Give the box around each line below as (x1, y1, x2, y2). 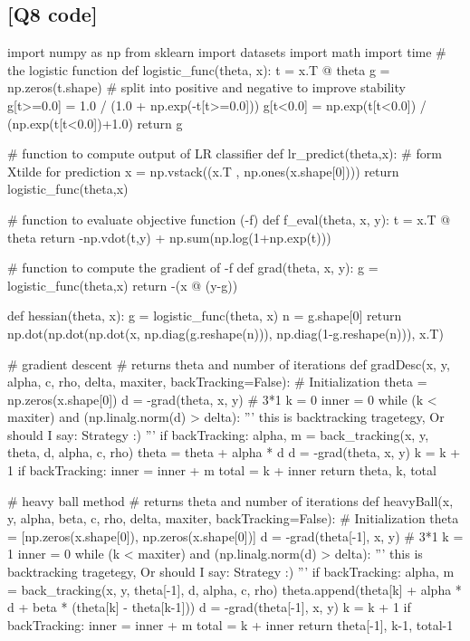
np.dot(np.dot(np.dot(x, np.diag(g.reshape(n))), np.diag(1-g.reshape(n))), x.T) (7, 323, 444, 342)
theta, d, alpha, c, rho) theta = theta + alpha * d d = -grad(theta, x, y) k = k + (7, 443, 461, 462)
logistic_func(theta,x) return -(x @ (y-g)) (7, 275, 238, 294)
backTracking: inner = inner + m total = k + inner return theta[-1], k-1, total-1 (7, 615, 454, 634)
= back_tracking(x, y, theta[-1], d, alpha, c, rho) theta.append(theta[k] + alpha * (7, 579, 462, 598)
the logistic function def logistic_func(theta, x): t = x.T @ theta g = (7, 60, 390, 79)
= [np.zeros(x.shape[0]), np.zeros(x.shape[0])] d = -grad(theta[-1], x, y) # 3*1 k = (7, 526, 464, 545)
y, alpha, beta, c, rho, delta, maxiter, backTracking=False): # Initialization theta (7, 509, 459, 528)
